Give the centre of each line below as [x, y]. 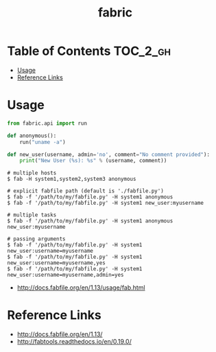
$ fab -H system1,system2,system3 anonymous [72, 179]
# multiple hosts [32, 173]
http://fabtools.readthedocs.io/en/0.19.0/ [74, 342]
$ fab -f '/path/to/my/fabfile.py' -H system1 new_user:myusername [106, 203]
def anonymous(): [32, 136]
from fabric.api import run [47, 123]
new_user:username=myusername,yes [57, 263]
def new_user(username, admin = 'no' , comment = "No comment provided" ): [109, 154]
